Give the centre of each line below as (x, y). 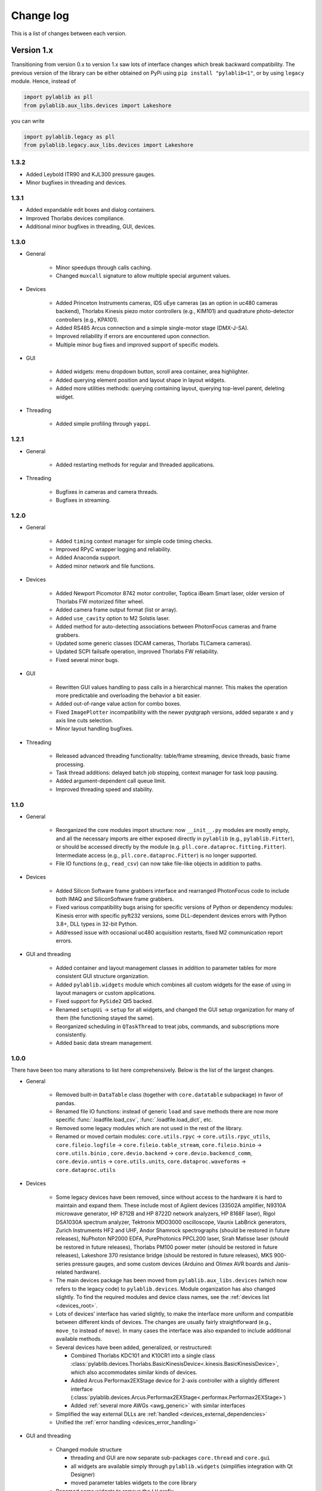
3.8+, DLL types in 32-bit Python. (97, 924)
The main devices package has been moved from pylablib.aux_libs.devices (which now (171, 1280)
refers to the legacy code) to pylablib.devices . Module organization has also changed (165, 1289)
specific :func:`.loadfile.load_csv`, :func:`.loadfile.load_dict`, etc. (134, 1120)
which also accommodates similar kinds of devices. (134, 1372)
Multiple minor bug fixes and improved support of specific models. (138, 344)
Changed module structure (89, 1449)
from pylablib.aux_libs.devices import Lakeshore (97, 105)
